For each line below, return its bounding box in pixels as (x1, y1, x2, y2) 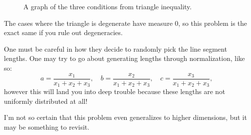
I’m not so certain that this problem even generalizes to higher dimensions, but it (4, 112, 247, 122)
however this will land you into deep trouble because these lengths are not (4, 86, 225, 96)
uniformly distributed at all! (4, 96, 88, 106)
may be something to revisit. (4, 121, 90, 132)
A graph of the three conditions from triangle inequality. (23, 1, 192, 11)
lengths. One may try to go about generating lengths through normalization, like (4, 53, 245, 63)
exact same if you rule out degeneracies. (4, 27, 123, 38)
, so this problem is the (178, 18, 247, 28)
